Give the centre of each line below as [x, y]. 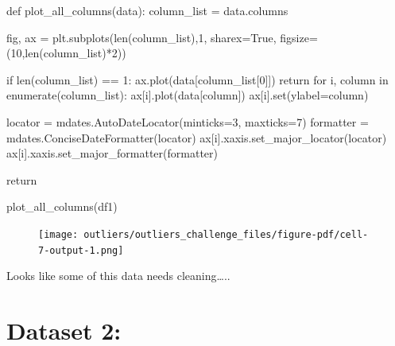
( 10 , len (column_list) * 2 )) [66, 53]
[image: [58, 234]
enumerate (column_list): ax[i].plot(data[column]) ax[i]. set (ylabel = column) [188, 95]
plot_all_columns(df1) [62, 206]
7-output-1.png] [81, 250]
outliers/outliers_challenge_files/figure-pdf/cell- [226, 234]
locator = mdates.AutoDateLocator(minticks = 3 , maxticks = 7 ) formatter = [188, 121]
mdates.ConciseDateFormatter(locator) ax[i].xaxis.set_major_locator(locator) [197, 137]
